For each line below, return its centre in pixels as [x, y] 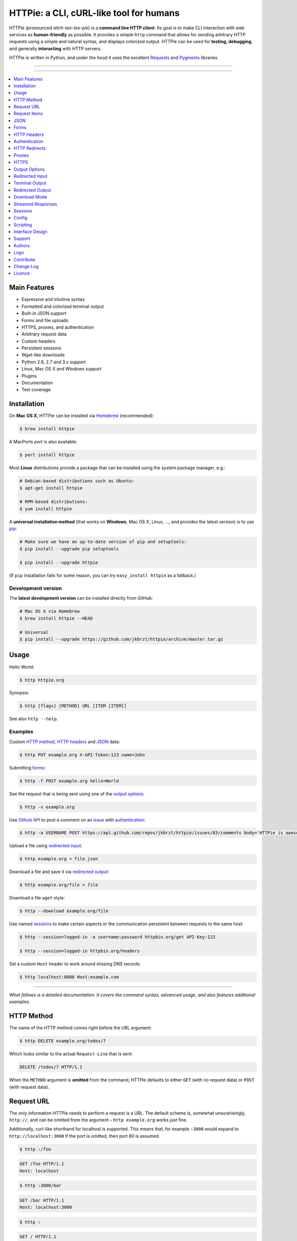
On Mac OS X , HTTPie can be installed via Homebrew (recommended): [82, 416]
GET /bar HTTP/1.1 [42, 1200]
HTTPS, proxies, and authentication [58, 327]
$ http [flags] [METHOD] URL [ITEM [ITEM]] [73, 706]
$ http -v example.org [47, 807]
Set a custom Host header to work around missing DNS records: [75, 964]
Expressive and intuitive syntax [53, 299]
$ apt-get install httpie [51, 488]
